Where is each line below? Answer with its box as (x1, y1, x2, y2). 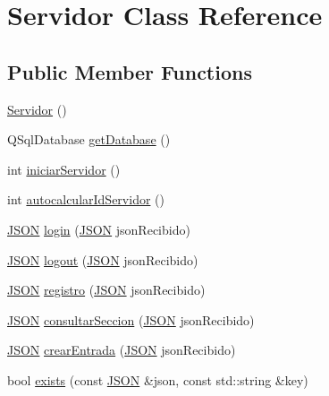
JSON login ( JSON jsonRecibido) (7, 220, 190, 238)
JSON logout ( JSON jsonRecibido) (7, 250, 198, 269)
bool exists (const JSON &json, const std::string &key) (7, 370, 308, 389)
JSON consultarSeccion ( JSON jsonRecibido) (7, 310, 255, 329)
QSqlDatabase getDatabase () (7, 130, 171, 149)
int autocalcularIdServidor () (7, 190, 164, 209)
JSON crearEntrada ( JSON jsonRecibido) (7, 340, 236, 359)
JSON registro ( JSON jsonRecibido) (7, 280, 206, 299)
